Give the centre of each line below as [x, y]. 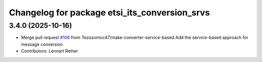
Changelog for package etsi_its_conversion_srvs [109, 12]
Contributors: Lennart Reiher [50, 51]
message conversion [42, 44]
